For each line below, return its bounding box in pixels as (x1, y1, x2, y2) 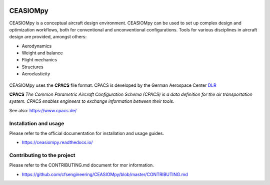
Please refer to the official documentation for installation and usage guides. (9, 130, 164, 136)
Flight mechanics (21, 57, 57, 63)
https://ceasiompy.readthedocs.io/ (21, 140, 93, 146)
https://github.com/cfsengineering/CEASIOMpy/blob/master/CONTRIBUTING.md (21, 171, 188, 177)
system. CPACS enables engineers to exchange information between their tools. (9, 98, 174, 104)
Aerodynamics (21, 43, 52, 49)
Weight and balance (21, 50, 63, 56)
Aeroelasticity (21, 71, 50, 77)
